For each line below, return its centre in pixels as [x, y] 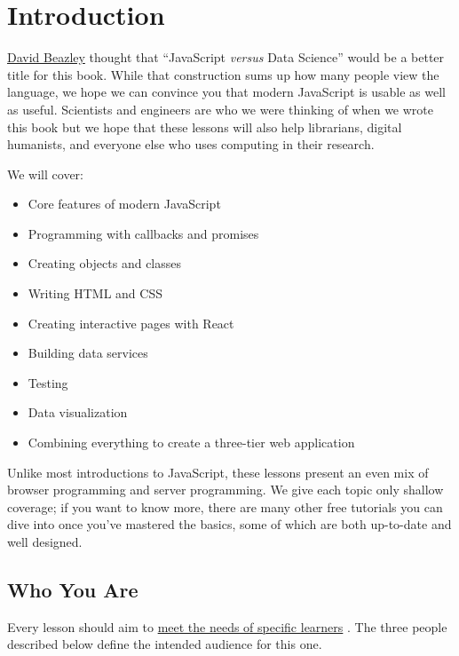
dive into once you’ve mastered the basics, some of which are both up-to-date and [229, 524]
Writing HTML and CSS [95, 293]
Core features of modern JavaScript [124, 204]
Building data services [88, 353]
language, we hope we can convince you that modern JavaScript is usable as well [226, 92]
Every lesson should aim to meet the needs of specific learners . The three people [227, 626]
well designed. [45, 541]
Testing [48, 382]
